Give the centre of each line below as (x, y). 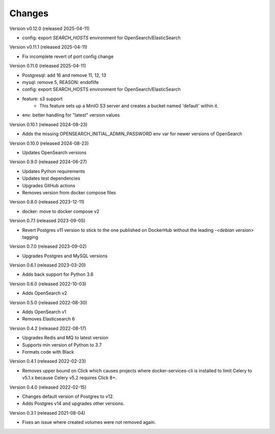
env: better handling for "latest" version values (71, 115)
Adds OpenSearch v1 (44, 312)
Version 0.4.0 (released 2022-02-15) (48, 387)
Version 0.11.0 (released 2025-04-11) (48, 66)
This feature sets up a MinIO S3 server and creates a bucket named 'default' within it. (129, 106)
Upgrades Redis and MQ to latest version (65, 338)
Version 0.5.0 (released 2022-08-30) (48, 302)
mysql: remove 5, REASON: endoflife (61, 82)
